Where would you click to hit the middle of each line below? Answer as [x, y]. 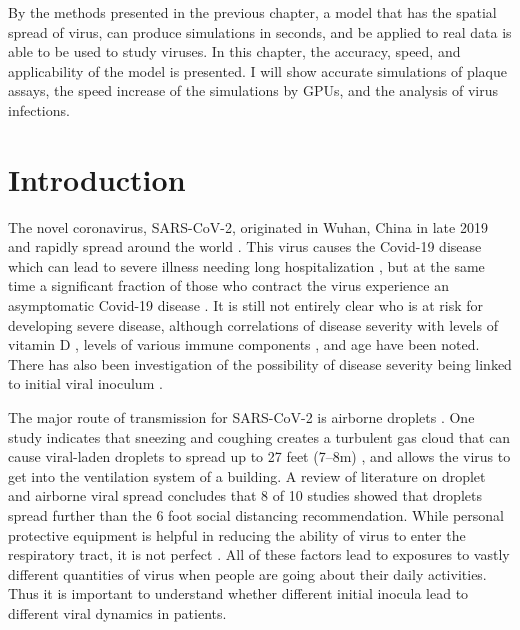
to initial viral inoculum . [85, 383]
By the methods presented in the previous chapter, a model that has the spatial [252, 12]
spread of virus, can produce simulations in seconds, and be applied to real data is [260, 31]
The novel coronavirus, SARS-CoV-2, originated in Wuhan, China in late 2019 [248, 226]
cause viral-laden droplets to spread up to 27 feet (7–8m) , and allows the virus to [259, 456]
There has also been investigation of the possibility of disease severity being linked [260, 363]
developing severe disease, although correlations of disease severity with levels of [253, 324]
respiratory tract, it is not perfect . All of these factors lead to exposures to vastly [259, 554]
